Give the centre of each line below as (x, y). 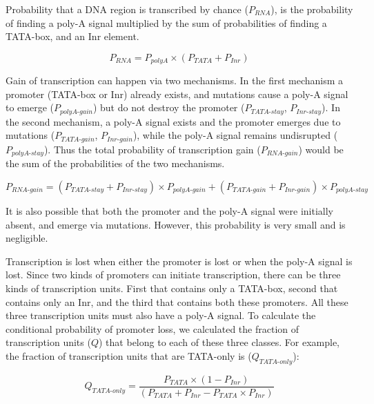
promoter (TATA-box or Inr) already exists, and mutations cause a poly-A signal (177, 94)
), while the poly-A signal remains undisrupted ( (235, 135)
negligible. (27, 238)
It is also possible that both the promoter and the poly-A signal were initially (169, 210)
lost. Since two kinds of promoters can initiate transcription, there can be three (173, 275)
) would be (321, 149)
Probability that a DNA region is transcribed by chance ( (127, 9)
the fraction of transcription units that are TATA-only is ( (129, 355)
